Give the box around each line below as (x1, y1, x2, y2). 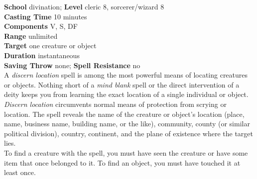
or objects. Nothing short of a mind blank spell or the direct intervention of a (4, 79, 240, 89)
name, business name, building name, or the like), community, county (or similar (4, 118, 250, 129)
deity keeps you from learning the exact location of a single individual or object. (4, 89, 249, 99)
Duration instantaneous (4, 50, 80, 60)
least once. (4, 167, 36, 178)
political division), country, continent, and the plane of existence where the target (4, 128, 254, 138)
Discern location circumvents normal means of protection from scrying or (4, 98, 227, 109)
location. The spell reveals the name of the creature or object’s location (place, (4, 108, 245, 119)
